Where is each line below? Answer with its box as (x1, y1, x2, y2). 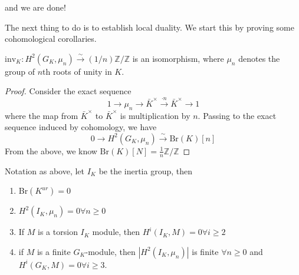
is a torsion (38, 226, 78, 238)
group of (5, 65, 35, 77)
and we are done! (5, 1, 66, 13)
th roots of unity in (42, 65, 112, 77)
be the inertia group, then (98, 164, 193, 177)
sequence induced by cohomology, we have (5, 121, 157, 133)
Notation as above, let (5, 164, 85, 177)
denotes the (238, 52, 280, 64)
